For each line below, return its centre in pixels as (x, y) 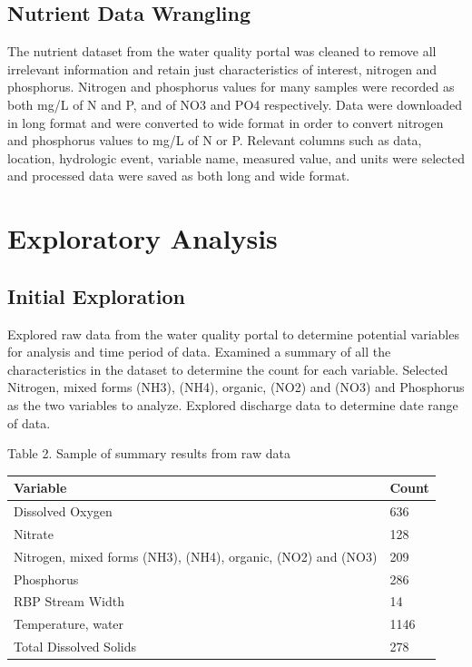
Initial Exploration (96, 295)
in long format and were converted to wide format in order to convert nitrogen (226, 122)
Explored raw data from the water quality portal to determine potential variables (233, 333)
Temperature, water (69, 624)
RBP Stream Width (69, 601)
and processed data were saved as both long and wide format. (179, 176)
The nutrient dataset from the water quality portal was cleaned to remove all (222, 51)
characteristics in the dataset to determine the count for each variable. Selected (228, 369)
